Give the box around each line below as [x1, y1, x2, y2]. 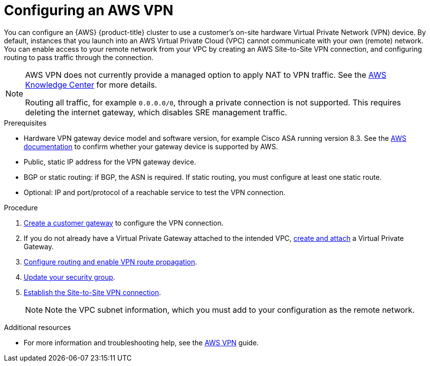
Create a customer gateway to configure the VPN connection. [24, 218, 224, 227]
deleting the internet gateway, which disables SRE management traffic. [25, 107, 287, 117]
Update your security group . [24, 272, 115, 281]
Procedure [4, 203, 38, 212]
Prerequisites [4, 118, 47, 127]
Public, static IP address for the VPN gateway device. [24, 157, 196, 166]
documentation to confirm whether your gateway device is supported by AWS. [24, 142, 278, 151]
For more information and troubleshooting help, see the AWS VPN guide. [24, 338, 259, 347]
